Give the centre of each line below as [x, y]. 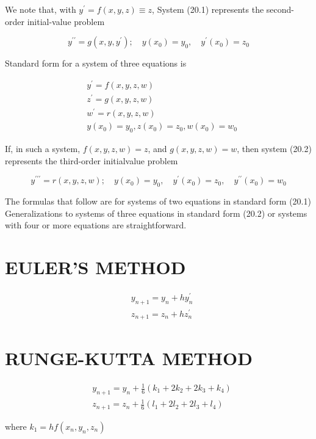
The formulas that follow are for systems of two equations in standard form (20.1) [158, 201]
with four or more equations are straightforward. [96, 225]
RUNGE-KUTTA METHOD [129, 357]
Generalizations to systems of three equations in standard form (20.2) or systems [156, 213]
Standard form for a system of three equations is [96, 63]
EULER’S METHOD [95, 267]
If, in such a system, [43, 148]
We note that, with [41, 9]
